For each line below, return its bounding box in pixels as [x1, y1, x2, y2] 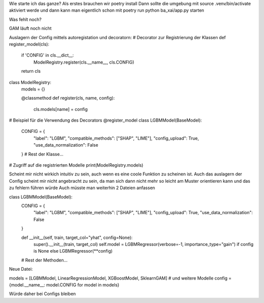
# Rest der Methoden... [21, 257, 68, 263]
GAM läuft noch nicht [9, 25, 52, 31]
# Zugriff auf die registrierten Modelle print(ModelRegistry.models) [9, 162, 144, 168]
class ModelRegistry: [9, 79, 51, 85]
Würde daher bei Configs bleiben [9, 291, 76, 297]
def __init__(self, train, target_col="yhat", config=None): [21, 235, 133, 240]
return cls [21, 68, 41, 74]
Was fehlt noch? [9, 16, 42, 22]
